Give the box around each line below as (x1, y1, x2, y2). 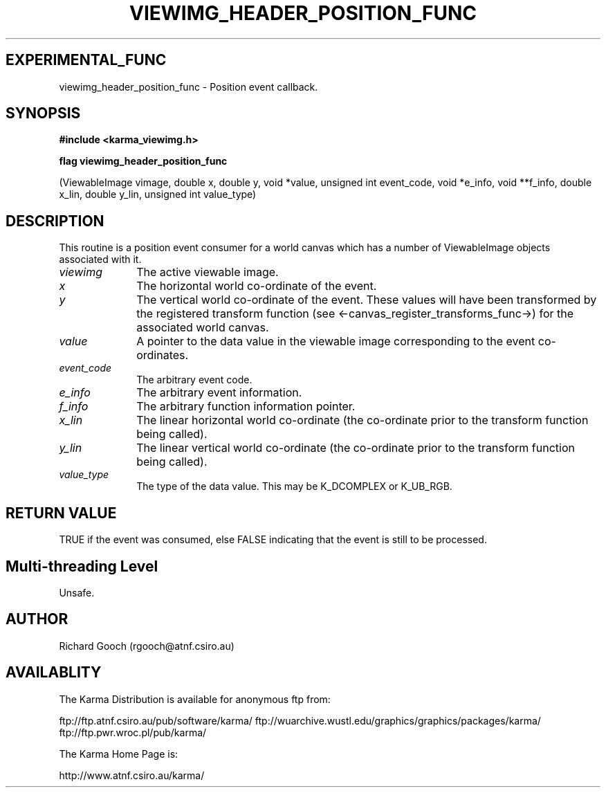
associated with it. (59, 253, 142, 266)
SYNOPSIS (6, 104, 81, 122)
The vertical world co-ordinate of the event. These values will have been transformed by (136, 293, 597, 307)
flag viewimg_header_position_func (59, 155, 228, 167)
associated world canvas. (136, 320, 269, 335)
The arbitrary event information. (136, 385, 302, 400)
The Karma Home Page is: (59, 747, 178, 760)
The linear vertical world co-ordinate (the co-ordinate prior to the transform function (136, 441, 575, 455)
